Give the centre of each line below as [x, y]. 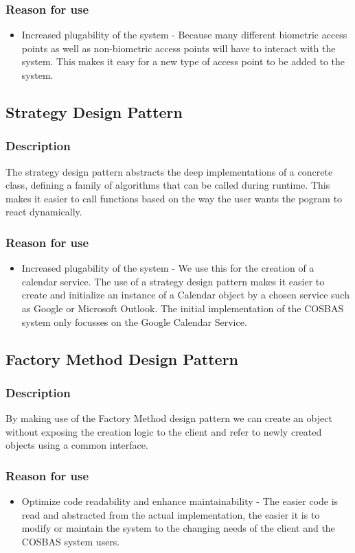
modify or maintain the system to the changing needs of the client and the [178, 528]
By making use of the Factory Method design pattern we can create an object [169, 418]
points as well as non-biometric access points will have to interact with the [179, 48]
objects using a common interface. [77, 445]
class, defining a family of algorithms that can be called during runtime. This [168, 185]
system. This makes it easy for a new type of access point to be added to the [183, 61]
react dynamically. [44, 212]
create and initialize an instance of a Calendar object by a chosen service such [185, 295]
